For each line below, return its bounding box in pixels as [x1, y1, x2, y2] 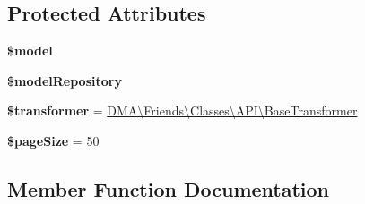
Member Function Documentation [7, 174, 330, 202]
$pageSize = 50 [7, 131, 100, 149]
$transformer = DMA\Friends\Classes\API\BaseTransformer [7, 101, 358, 120]
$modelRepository [7, 71, 122, 89]
